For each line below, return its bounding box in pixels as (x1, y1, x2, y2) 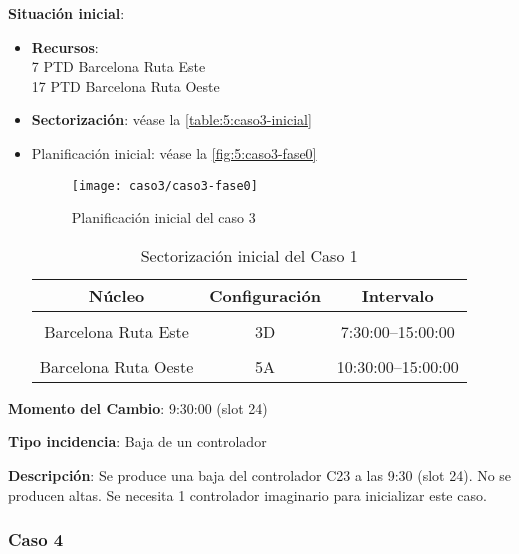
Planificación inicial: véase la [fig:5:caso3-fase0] (31, 142, 317, 163)
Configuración (209, 283, 321, 307)
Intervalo (361, 283, 434, 307)
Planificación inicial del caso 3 (71, 207, 256, 228)
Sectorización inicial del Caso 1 (140, 243, 358, 267)
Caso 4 (8, 527, 64, 552)
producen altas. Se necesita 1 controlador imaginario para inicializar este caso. (8, 484, 487, 505)
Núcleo (88, 283, 145, 307)
